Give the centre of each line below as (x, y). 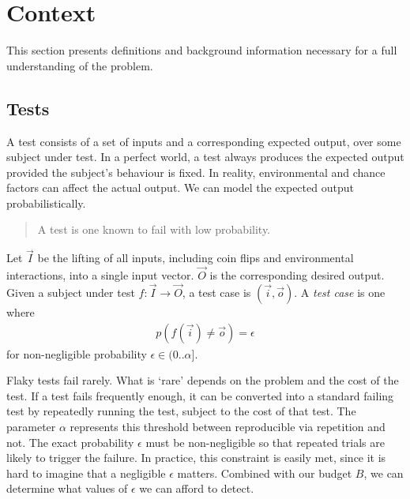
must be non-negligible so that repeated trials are (265, 442)
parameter (31, 426)
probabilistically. (46, 203)
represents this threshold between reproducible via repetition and (228, 426)
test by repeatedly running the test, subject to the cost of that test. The (181, 411)
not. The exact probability (70, 442)
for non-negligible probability (77, 353)
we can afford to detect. (197, 488)
